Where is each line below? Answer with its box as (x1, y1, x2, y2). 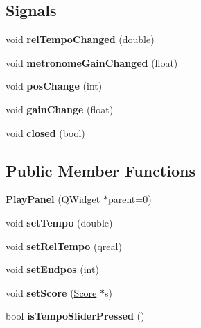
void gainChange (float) (6, 101, 114, 116)
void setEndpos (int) (6, 262, 99, 277)
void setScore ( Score (6, 285, 97, 300)
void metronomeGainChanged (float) (6, 55, 178, 69)
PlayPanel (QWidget (6, 192, 101, 206)
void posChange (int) (6, 79, 103, 93)
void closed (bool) (6, 125, 85, 140)
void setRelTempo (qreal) (6, 238, 122, 253)
